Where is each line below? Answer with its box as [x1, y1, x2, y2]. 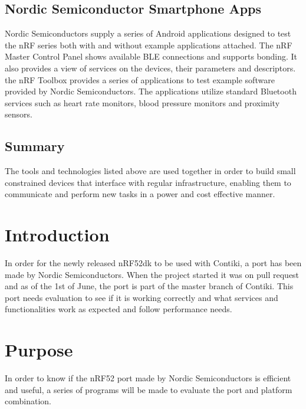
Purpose [5, 338, 73, 362]
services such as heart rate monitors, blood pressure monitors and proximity [5, 96, 280, 109]
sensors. [5, 108, 32, 120]
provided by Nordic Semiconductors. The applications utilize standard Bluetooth [5, 85, 297, 97]
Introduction [5, 223, 110, 247]
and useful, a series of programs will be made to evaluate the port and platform [5, 383, 292, 395]
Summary [5, 137, 65, 155]
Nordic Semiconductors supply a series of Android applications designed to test [5, 27, 291, 40]
